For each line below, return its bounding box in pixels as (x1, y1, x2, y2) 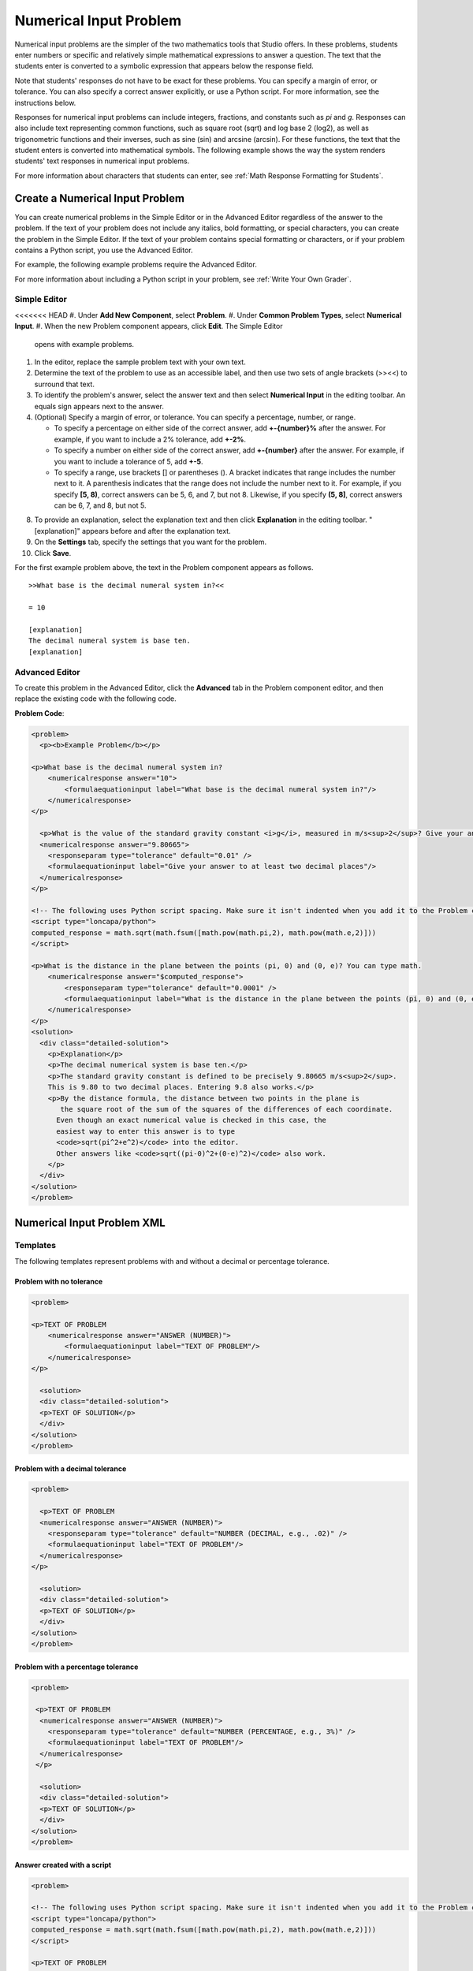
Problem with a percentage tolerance (14, 1662, 139, 1671)
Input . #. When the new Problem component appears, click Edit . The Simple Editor (14, 322, 283, 331)
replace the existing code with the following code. (14, 694, 177, 703)
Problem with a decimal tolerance (14, 1463, 127, 1474)
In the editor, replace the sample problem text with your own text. (34, 357, 246, 367)
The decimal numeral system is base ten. (28, 636, 191, 646)
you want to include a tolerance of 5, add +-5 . (54, 456, 203, 466)
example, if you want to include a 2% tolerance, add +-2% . (54, 434, 247, 444)
